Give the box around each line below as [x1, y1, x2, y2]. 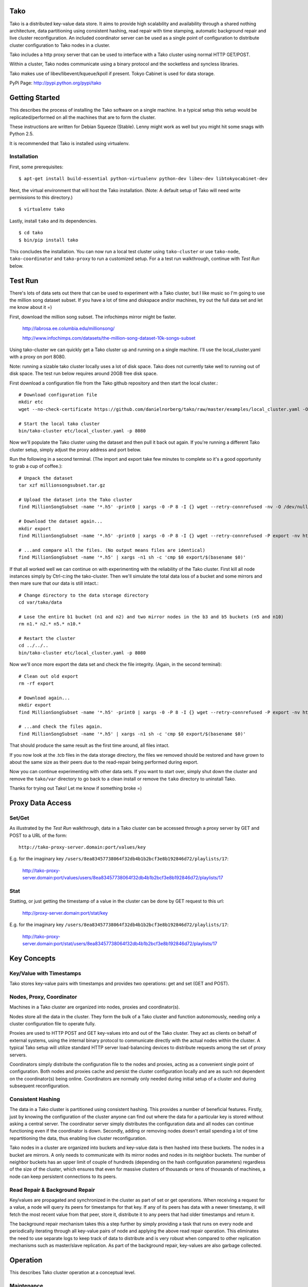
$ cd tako [18, 230, 43, 236]
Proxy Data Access [9, 798, 72, 807]
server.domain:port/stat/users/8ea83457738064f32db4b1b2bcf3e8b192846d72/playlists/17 [22, 940, 218, 947]
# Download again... [18, 695, 70, 701]
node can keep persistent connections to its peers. [9, 1173, 117, 1179]
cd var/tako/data [18, 600, 62, 605]
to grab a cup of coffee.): [9, 463, 63, 469]
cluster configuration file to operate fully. [9, 1021, 96, 1027]
